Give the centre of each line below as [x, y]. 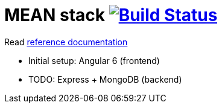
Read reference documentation [66, 42]
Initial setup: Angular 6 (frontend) [94, 60]
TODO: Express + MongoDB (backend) [105, 79]
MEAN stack [55, 15]
